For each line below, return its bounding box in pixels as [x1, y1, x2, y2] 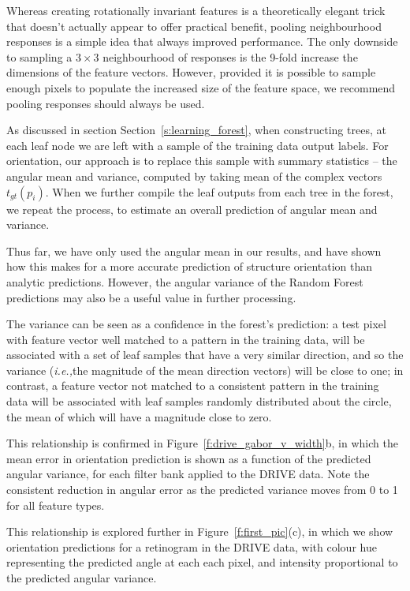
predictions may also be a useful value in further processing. [6, 289, 296, 305]
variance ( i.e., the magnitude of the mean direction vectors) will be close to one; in [6, 361, 404, 378]
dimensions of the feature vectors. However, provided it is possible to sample [6, 64, 376, 80]
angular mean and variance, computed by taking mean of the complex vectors [6, 167, 382, 184]
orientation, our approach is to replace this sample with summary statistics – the [6, 152, 397, 169]
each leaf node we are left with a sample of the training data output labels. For [6, 137, 389, 153]
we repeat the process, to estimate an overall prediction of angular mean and [6, 200, 378, 217]
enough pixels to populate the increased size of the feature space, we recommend [6, 79, 396, 95]
